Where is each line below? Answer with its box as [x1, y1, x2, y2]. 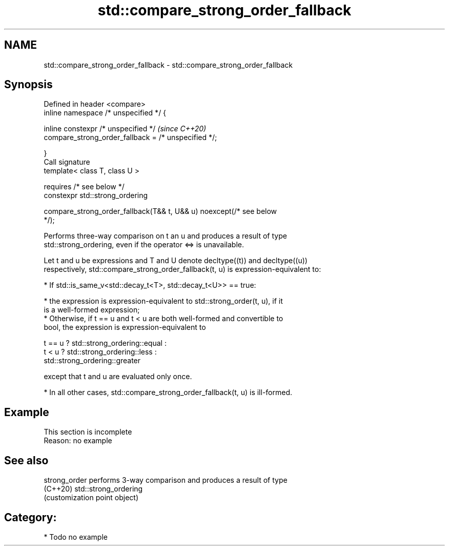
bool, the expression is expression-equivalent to [44, 323, 206, 332]
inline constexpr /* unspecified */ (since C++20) [44, 124, 207, 133]
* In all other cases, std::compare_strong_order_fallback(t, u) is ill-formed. [44, 388, 293, 397]
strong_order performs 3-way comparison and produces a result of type [44, 476, 288, 485]
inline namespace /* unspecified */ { [44, 108, 167, 117]
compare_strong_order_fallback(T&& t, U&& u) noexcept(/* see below [44, 207, 277, 216]
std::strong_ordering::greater [44, 356, 141, 365]
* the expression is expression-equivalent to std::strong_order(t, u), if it [44, 297, 283, 306]
